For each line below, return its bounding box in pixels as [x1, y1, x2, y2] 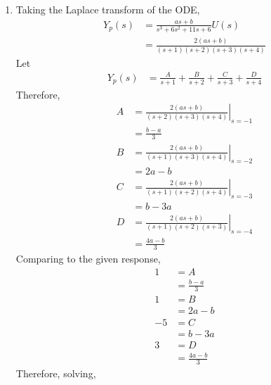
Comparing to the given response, [15, 251, 161, 266]
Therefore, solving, [15, 365, 96, 380]
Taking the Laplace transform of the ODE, [15, 2, 200, 16]
